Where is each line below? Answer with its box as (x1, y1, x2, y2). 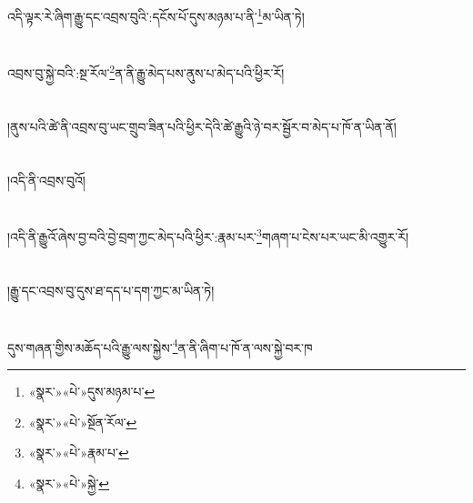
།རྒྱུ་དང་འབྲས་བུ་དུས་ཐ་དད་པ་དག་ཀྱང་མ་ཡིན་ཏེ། (7, 280, 215, 299)
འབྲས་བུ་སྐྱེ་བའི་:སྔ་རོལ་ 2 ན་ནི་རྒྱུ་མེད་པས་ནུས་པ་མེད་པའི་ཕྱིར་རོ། (7, 61, 285, 83)
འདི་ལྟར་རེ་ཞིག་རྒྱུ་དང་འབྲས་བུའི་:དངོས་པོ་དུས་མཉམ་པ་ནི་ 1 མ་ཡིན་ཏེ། (7, 5, 305, 25)
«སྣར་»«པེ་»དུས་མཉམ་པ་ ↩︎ (28, 381, 156, 400)
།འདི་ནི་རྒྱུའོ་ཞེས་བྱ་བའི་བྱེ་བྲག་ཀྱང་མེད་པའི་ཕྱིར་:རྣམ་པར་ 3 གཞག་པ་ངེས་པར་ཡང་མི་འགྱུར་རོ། (7, 225, 409, 246)
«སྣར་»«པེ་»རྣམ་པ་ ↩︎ (28, 443, 129, 462)
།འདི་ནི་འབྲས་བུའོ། (7, 170, 86, 189)
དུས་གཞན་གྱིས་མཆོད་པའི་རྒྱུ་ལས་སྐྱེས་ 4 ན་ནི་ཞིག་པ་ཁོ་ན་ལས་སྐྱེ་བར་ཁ (7, 335, 313, 357)
